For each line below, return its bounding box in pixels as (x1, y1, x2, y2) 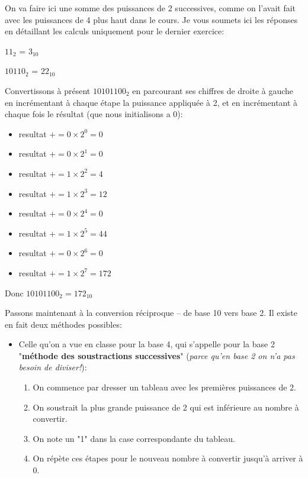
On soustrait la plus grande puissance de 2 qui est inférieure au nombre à (33, 401, 299, 413)
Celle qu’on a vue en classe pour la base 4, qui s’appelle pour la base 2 (18, 338, 275, 350)
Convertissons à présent (5, 84, 91, 96)
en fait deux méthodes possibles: (5, 318, 122, 330)
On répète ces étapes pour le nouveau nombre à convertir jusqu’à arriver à (33, 452, 303, 464)
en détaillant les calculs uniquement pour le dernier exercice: (5, 25, 224, 37)
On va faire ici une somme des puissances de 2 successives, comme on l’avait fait (5, 2, 296, 14)
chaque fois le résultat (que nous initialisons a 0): (5, 108, 183, 120)
